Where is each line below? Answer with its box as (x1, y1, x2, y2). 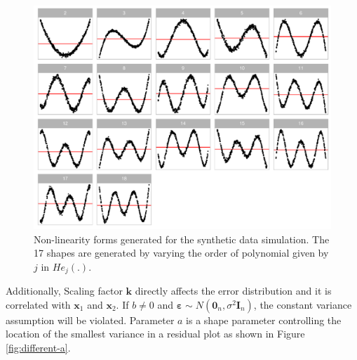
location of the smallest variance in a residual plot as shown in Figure (6, 326, 305, 341)
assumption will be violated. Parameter (6, 312, 175, 327)
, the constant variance (253, 297, 352, 311)
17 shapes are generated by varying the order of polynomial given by (34, 245, 329, 260)
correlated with (6, 297, 71, 311)
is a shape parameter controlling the (186, 312, 342, 327)
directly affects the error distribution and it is (135, 283, 332, 298)
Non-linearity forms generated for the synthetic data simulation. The (34, 231, 330, 246)
